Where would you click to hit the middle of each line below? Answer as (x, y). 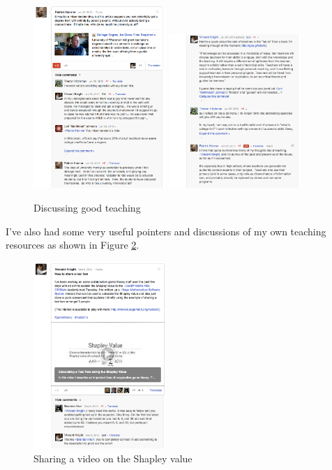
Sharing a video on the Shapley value (113, 458)
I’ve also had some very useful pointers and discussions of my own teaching (166, 231)
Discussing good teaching (87, 207)
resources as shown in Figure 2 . (73, 245)
